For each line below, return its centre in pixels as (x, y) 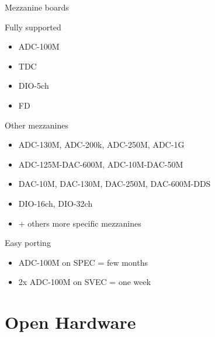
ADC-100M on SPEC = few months (83, 262)
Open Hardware (70, 322)
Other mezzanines (37, 125)
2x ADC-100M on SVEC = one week (85, 282)
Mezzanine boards (37, 7)
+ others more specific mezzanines (80, 223)
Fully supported (33, 27)
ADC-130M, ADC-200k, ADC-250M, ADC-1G (101, 145)
